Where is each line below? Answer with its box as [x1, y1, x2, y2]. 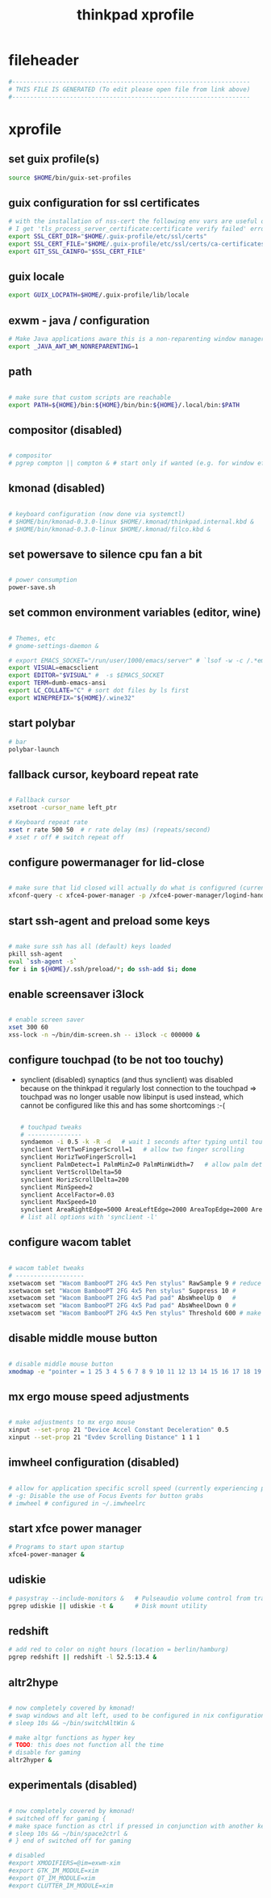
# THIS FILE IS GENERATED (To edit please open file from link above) [8, 85, 251, 94]
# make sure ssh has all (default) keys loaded [8, 942, 172, 950]
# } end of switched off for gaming [8, 1837, 131, 1845]
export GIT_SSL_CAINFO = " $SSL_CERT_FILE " [8, 247, 147, 255]
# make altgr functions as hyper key [8, 1733, 135, 1742]
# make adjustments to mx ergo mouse [8, 1418, 135, 1427]
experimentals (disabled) [8, 1778, 138, 1792]
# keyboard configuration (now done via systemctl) [8, 510, 186, 518]
